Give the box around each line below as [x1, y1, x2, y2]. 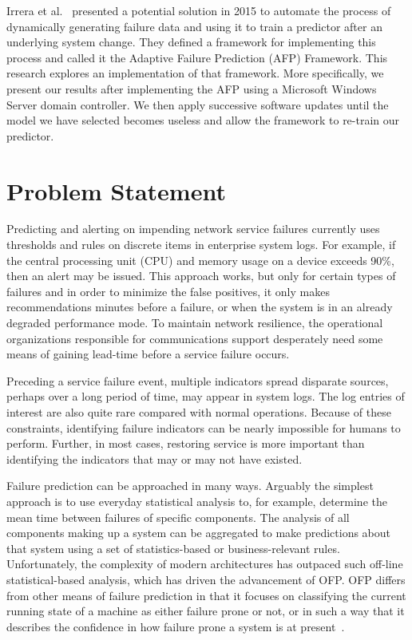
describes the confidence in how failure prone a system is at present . [6, 618, 345, 634]
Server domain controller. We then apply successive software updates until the [6, 96, 389, 113]
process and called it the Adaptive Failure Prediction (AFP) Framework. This [6, 49, 388, 65]
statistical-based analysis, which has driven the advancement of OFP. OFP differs [6, 571, 406, 587]
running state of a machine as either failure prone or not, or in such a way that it [6, 602, 405, 619]
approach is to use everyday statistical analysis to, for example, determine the [6, 492, 387, 509]
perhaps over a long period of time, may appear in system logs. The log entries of [6, 388, 405, 405]
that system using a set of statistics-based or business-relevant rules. [6, 539, 340, 556]
